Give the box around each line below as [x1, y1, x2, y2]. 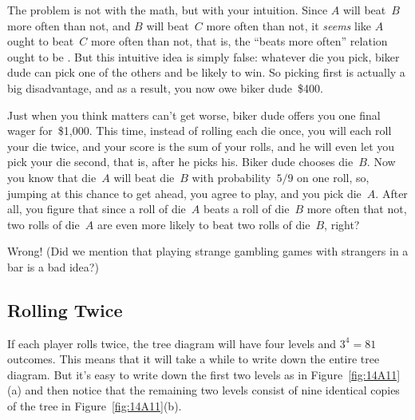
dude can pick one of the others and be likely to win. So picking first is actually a [7, 64, 405, 81]
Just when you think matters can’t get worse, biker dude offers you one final [7, 106, 381, 123]
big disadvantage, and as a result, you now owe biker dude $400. [7, 79, 323, 96]
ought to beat [7, 33, 74, 50]
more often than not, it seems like [206, 17, 372, 34]
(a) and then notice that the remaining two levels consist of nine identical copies [7, 382, 400, 398]
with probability [192, 168, 271, 185]
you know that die [7, 168, 97, 185]
